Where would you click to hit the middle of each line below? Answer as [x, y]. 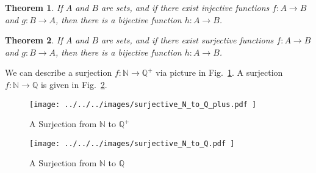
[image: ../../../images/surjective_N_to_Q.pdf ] [132, 143]
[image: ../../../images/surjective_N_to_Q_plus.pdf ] [143, 104]
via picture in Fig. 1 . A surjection [219, 72]
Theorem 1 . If [34, 7]
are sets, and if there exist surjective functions [188, 40]
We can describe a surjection [59, 72]
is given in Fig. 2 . [74, 84]
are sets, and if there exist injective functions [185, 7]
